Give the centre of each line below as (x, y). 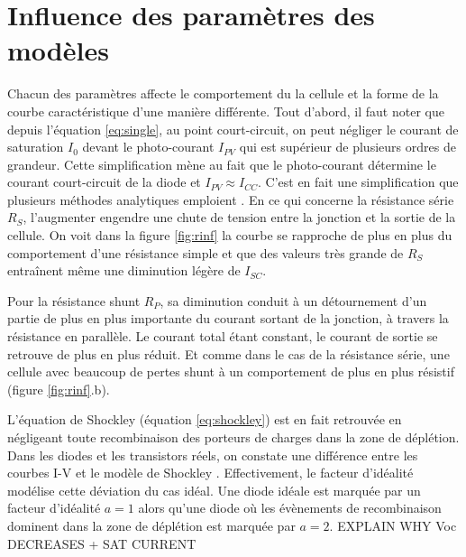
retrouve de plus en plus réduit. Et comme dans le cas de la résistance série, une (228, 353)
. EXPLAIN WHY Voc (393, 525)
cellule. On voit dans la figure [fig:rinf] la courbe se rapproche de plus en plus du (230, 235)
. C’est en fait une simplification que (358, 182)
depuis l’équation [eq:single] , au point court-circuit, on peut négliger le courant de (233, 129)
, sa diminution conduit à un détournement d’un (293, 300)
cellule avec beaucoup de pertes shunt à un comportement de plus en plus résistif (231, 371)
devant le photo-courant (148, 147)
